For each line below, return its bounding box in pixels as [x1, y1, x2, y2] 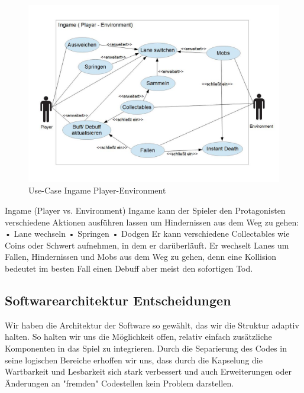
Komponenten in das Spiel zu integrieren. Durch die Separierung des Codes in [5, 342, 287, 354]
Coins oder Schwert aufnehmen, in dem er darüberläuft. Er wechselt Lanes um [5, 239, 289, 251]
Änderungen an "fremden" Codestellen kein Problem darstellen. [5, 376, 234, 389]
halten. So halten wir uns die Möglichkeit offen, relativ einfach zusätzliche [5, 330, 272, 343]
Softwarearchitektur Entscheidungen [5, 291, 231, 309]
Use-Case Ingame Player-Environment [28, 184, 166, 196]
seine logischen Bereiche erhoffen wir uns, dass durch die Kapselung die [5, 353, 263, 366]
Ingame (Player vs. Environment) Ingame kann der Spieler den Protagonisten [5, 204, 286, 216]
